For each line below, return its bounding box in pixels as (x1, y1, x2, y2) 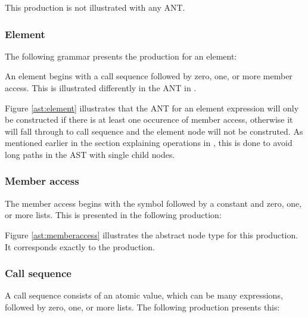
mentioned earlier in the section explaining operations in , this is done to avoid (5, 136, 293, 149)
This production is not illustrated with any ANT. (5, 1, 185, 13)
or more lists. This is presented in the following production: (5, 209, 222, 221)
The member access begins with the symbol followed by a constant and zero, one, (5, 197, 302, 209)
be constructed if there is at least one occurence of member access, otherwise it (5, 113, 293, 126)
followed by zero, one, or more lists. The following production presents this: (5, 300, 280, 313)
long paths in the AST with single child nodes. (5, 148, 175, 160)
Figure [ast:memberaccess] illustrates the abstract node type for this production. (5, 228, 298, 241)
